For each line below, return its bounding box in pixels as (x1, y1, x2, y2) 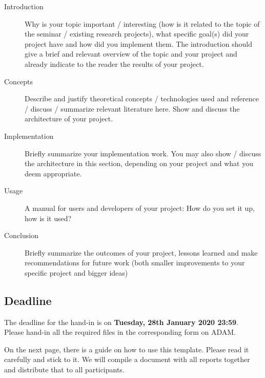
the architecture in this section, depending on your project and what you (25, 158, 254, 169)
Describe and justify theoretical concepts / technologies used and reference (25, 93, 259, 104)
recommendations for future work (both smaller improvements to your (25, 257, 245, 268)
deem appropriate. (25, 168, 82, 178)
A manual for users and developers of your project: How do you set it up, (25, 202, 255, 213)
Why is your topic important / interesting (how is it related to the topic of (25, 18, 260, 29)
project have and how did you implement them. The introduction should (25, 38, 252, 49)
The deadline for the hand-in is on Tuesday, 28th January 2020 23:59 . (4, 316, 238, 327)
